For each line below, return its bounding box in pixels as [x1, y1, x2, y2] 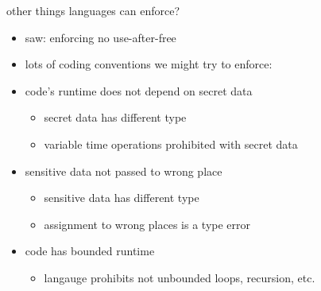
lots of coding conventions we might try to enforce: [25, 56, 273, 72]
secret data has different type [44, 109, 187, 126]
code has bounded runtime [25, 242, 155, 259]
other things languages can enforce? [6, 2, 180, 18]
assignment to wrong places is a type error [44, 215, 251, 232]
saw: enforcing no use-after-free [25, 29, 176, 45]
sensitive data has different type [44, 189, 199, 206]
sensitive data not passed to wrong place [25, 162, 222, 179]
